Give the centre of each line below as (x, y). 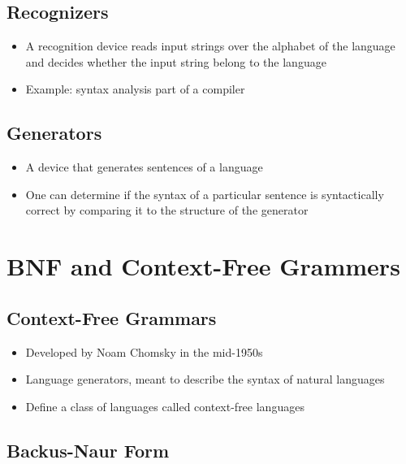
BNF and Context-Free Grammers (203, 266)
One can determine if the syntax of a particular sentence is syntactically (205, 194)
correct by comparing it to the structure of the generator (167, 210)
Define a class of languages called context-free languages (165, 406)
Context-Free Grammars (112, 317)
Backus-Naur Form (88, 450)
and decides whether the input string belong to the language (176, 61)
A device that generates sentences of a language (144, 167)
